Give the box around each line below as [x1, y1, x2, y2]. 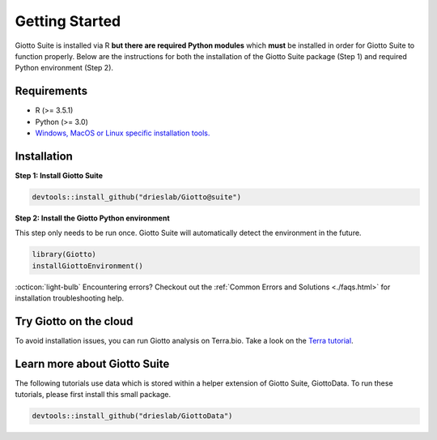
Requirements [15, 84, 88, 98]
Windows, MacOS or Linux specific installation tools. [35, 128, 210, 138]
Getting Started [15, 12, 121, 30]
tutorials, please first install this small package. [15, 390, 172, 399]
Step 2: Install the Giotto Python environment [15, 213, 170, 223]
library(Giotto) [32, 250, 97, 259]
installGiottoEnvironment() [32, 261, 143, 271]
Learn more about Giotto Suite [15, 357, 170, 370]
